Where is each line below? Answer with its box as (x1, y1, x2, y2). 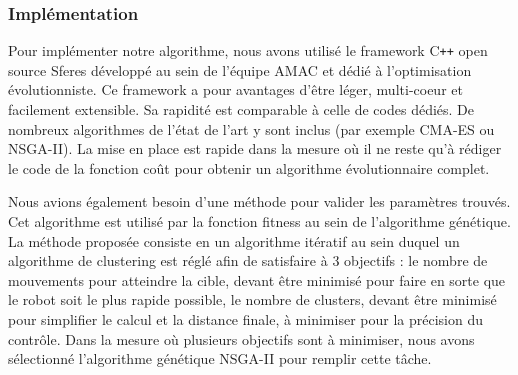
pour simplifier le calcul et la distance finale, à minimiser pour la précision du (8, 309, 483, 329)
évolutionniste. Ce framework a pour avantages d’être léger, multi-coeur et (8, 79, 463, 100)
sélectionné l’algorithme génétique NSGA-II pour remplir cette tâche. (8, 348, 432, 369)
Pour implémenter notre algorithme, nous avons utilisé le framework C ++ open (8, 40, 488, 61)
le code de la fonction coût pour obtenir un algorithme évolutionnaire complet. (8, 157, 490, 178)
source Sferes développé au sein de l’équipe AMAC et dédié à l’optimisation (8, 59, 472, 80)
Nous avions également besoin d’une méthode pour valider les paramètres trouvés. (8, 191, 511, 212)
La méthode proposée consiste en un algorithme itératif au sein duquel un (8, 230, 460, 251)
